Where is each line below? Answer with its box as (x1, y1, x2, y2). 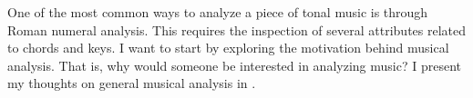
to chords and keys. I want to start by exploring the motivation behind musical (7, 38, 449, 57)
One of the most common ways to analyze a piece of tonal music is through (7, 3, 428, 21)
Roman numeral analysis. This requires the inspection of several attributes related (7, 20, 467, 39)
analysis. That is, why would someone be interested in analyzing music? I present (7, 55, 461, 74)
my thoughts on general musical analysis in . (7, 73, 256, 93)
